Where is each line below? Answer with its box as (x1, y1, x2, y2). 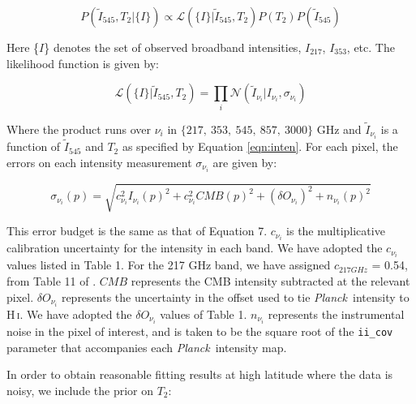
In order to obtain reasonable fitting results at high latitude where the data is (6, 366, 393, 383)
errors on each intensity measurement (6, 153, 192, 170)
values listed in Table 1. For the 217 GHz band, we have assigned (6, 256, 331, 273)
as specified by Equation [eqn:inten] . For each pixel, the (122, 138, 398, 155)
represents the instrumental (268, 305, 405, 322)
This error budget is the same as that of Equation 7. (6, 222, 268, 239)
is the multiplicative (286, 222, 385, 239)
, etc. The (346, 39, 395, 55)
